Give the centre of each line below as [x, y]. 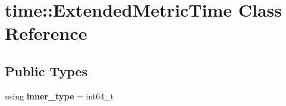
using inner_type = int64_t [59, 96]
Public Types [46, 71]
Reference [46, 33]
